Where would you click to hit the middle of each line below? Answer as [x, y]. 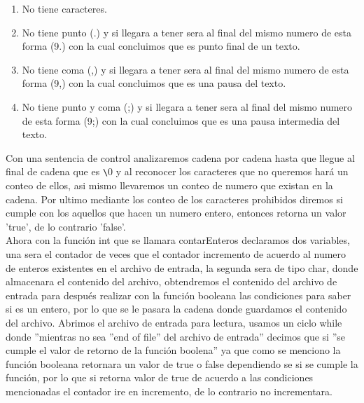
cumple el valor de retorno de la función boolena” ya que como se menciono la [173, 350]
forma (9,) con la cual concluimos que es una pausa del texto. [154, 83]
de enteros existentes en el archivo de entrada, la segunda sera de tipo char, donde [182, 267]
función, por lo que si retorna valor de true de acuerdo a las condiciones [160, 377]
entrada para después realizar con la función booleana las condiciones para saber [178, 295]
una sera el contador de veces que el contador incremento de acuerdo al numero [176, 253]
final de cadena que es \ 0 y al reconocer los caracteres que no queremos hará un [177, 171]
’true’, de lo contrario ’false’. [66, 226]
